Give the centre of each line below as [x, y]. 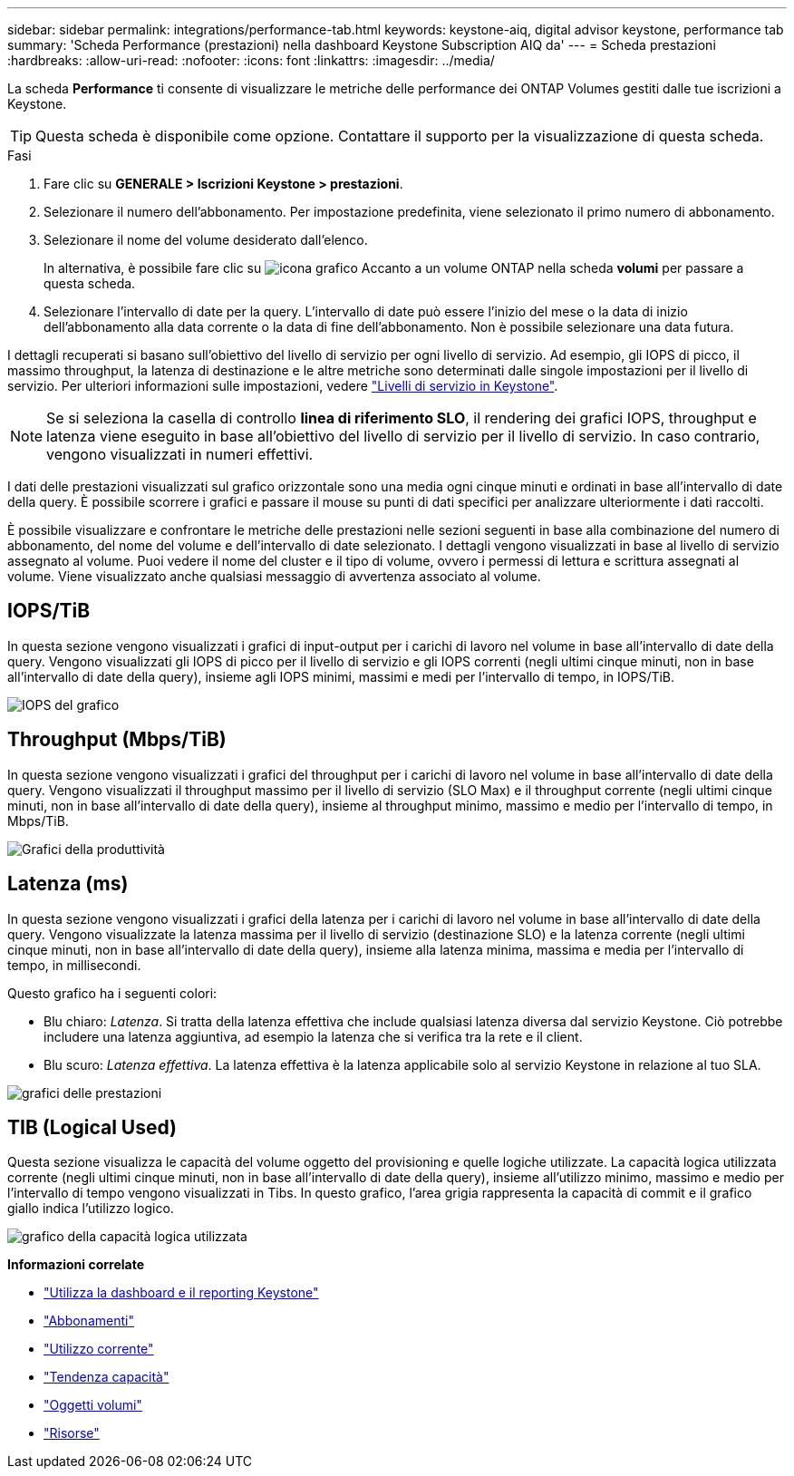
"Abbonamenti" [89, 1321]
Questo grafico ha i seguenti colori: [112, 993]
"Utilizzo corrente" [99, 1349]
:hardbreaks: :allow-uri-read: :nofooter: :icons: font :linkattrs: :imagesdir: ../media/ [251, 60]
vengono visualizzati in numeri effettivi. [180, 454]
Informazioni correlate [76, 1265]
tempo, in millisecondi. [74, 965]
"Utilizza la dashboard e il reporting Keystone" [181, 1293]
